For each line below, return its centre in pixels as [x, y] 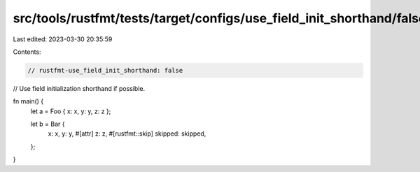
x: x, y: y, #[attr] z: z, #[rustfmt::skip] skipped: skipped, [127, 134]
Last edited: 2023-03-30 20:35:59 [63, 39]
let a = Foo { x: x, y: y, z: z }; [71, 111]
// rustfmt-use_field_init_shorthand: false [105, 70]
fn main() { [28, 101]
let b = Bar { [48, 124]
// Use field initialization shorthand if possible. [79, 88]
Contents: [27, 52]
